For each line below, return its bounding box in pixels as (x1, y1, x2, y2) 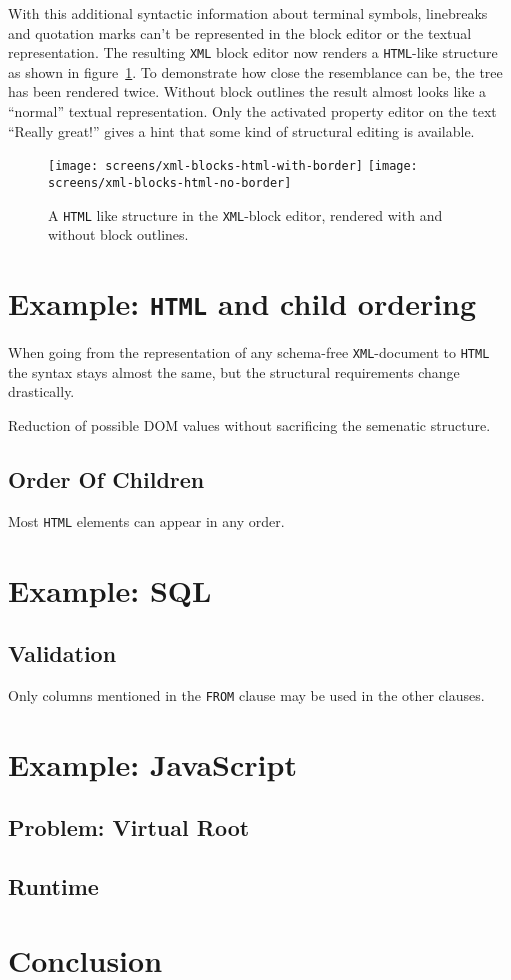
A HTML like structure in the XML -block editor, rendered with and (48, 204, 443, 225)
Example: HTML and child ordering (8, 282, 477, 323)
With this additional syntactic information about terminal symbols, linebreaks (8, 3, 488, 23)
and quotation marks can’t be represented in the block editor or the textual (8, 22, 472, 43)
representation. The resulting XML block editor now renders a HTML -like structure (8, 42, 498, 63)
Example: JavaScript (8, 743, 297, 784)
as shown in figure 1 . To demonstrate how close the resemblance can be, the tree (8, 61, 503, 82)
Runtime (8, 871, 99, 902)
